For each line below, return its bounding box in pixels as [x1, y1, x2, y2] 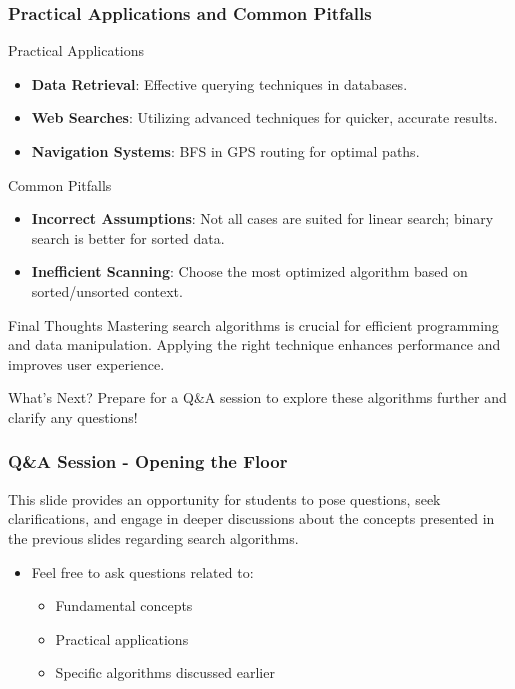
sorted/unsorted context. [31, 280, 183, 301]
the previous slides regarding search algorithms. [8, 527, 299, 548]
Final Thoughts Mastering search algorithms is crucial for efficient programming [8, 314, 499, 335]
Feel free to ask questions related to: [31, 561, 254, 582]
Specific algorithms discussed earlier [55, 662, 275, 683]
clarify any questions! [8, 406, 138, 427]
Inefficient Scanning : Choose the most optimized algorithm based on [31, 261, 468, 282]
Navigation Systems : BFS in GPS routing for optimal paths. [31, 141, 420, 161]
